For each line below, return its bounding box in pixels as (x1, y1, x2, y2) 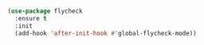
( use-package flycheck (7, 7, 83, 15)
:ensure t (14, 14, 47, 22)
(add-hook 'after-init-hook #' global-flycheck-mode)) (14, 29, 197, 37)
